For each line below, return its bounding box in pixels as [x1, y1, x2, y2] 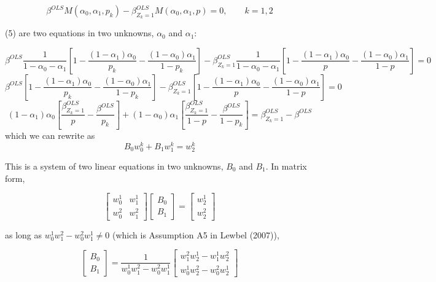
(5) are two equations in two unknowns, [5, 26, 154, 39]
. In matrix [265, 159, 307, 172]
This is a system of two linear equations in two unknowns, [5, 159, 224, 172]
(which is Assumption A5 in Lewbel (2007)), [112, 228, 279, 241]
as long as [5, 228, 42, 241]
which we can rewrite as [5, 129, 95, 142]
